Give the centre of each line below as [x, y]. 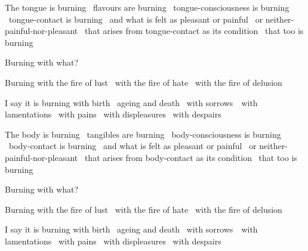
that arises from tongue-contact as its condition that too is [194, 31]
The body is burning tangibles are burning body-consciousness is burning [143, 134]
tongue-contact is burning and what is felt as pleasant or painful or [136, 19]
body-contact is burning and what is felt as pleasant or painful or [133, 146]
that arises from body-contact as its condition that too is [191, 157]
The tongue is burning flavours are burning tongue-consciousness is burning [147, 7]
